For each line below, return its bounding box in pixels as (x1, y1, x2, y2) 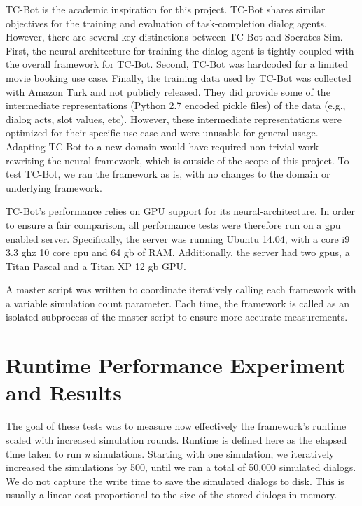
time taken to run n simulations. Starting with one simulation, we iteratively (6, 446, 335, 461)
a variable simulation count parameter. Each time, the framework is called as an (6, 295, 349, 310)
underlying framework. (6, 180, 102, 195)
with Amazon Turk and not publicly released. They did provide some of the (6, 84, 330, 99)
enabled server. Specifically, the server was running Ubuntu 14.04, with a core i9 (6, 231, 350, 246)
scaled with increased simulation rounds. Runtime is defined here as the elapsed (6, 432, 347, 447)
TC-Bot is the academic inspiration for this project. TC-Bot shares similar (6, 2, 326, 16)
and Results (6, 378, 122, 407)
